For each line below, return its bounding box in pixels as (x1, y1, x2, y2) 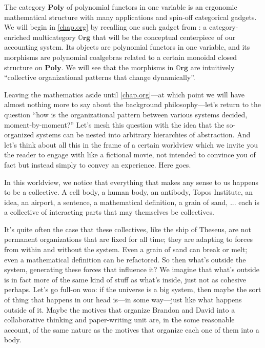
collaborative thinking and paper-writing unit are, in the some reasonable (4, 314, 235, 325)
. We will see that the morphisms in (61, 62, 174, 72)
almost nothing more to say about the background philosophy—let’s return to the (4, 99, 261, 110)
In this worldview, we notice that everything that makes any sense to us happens (4, 176, 258, 187)
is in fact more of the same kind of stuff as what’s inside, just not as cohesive (4, 274, 247, 284)
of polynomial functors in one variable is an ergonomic (66, 2, 237, 12)
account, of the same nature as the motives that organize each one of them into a (4, 324, 259, 335)
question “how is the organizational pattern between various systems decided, (4, 109, 248, 119)
